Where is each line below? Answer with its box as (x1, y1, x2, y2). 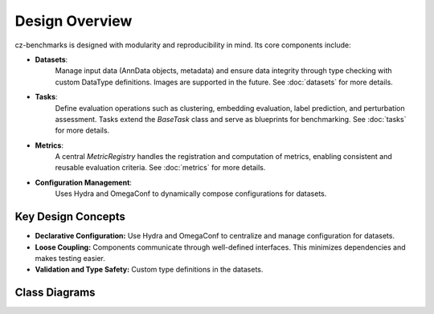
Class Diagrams (14, 286, 96, 300)
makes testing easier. (35, 253, 106, 263)
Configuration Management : (35, 177, 133, 187)
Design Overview (14, 12, 133, 30)
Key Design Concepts (14, 210, 126, 224)
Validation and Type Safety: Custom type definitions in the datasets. (35, 265, 264, 275)
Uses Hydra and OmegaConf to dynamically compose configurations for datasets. (55, 189, 327, 198)
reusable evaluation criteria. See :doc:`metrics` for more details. (55, 163, 266, 173)
